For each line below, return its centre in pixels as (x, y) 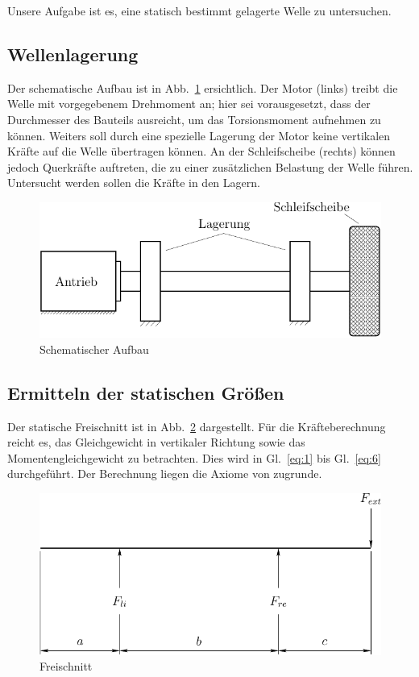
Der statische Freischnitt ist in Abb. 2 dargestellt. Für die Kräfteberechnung (197, 426)
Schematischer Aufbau (94, 349)
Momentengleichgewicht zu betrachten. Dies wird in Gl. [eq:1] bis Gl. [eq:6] (194, 457)
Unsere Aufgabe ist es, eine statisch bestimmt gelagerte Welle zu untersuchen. (199, 10)
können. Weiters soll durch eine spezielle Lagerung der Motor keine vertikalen (199, 135)
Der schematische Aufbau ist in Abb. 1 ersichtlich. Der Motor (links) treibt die (203, 87)
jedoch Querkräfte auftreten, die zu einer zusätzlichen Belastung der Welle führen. (210, 166)
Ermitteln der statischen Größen (146, 392)
